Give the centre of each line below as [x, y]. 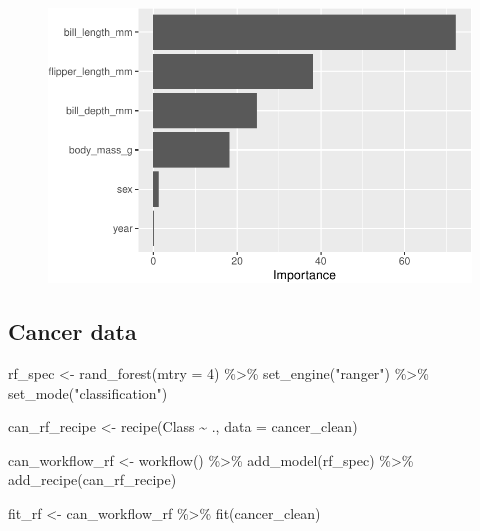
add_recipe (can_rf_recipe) [92, 479]
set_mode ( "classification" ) [88, 392]
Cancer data [72, 331]
